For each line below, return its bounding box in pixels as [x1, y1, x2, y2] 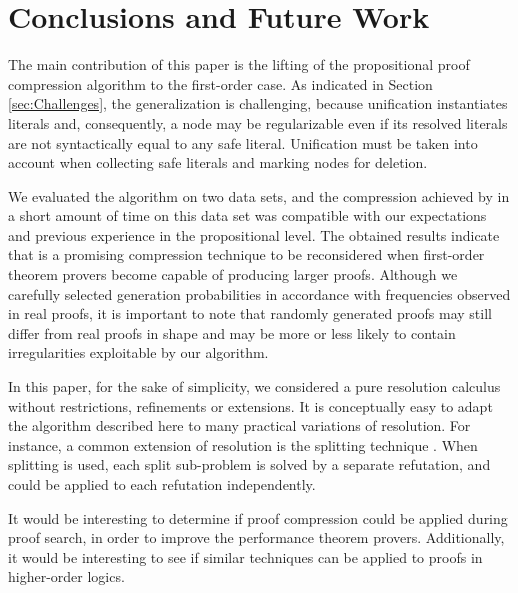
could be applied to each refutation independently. [8, 474, 316, 494]
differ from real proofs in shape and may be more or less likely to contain [8, 322, 456, 343]
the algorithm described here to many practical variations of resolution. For [8, 415, 471, 436]
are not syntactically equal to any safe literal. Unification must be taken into [8, 132, 478, 153]
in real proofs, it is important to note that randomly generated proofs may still [8, 303, 492, 324]
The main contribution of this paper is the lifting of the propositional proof [8, 54, 470, 75]
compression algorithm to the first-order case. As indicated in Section [8, 73, 433, 94]
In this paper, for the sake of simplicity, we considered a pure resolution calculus [8, 376, 501, 397]
